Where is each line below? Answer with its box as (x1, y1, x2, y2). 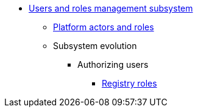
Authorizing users (77, 59, 149, 70)
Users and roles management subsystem (29, 3, 193, 13)
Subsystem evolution (53, 41, 137, 51)
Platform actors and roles (53, 22, 154, 32)
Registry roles (102, 78, 157, 88)
